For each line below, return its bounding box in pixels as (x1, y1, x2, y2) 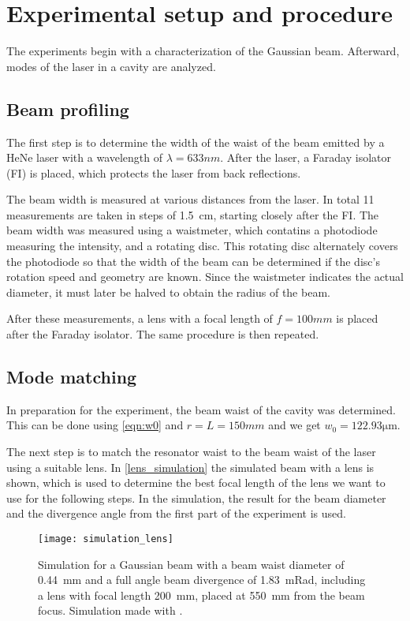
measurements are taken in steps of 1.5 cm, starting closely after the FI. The (6, 206, 379, 223)
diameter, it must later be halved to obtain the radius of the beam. (6, 283, 330, 300)
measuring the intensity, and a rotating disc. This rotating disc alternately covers (6, 238, 398, 254)
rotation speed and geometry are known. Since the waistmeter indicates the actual (6, 268, 404, 285)
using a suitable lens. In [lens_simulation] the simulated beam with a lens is (6, 458, 375, 475)
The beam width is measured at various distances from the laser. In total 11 (6, 191, 375, 208)
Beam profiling (6, 96, 129, 121)
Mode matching (6, 365, 137, 389)
